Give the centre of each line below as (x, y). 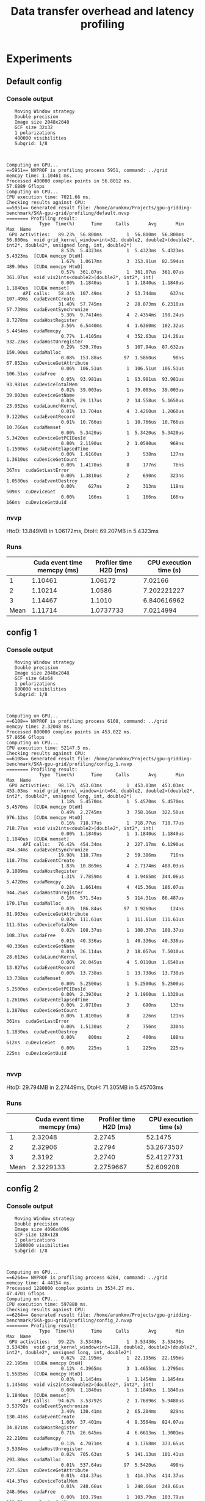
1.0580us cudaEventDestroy (42, 481)
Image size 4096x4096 (42, 1230)
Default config (34, 81)
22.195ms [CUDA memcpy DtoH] (45, 1363)
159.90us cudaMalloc (34, 352)
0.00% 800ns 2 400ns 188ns (122, 1038)
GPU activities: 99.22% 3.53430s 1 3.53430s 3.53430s (96, 1342)
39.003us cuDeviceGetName (41, 395)
